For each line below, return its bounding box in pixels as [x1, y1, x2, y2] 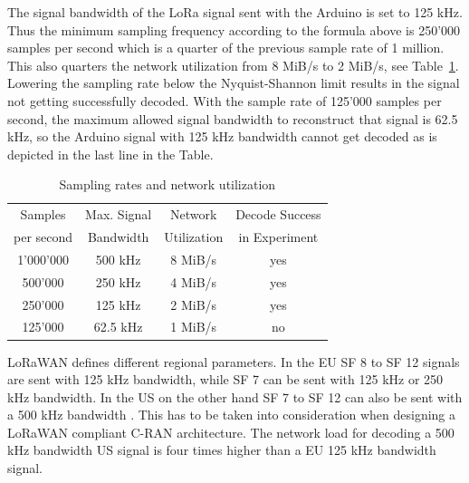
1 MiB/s [170, 317, 217, 336]
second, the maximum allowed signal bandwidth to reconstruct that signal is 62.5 [7, 109, 458, 128]
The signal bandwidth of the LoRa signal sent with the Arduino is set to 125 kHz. [7, 3, 463, 21]
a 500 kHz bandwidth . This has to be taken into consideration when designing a [7, 405, 456, 424]
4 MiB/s [170, 272, 217, 291]
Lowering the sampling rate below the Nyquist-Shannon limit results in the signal [7, 73, 460, 92]
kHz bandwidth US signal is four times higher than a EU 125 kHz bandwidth [7, 440, 436, 459]
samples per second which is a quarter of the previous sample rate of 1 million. [7, 38, 445, 57]
